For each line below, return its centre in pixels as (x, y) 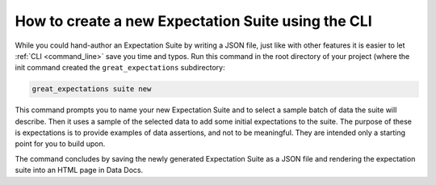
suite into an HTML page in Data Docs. (79, 170)
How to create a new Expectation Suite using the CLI (194, 21)
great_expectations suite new (92, 89)
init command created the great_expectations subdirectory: (120, 68)
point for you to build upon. (60, 144)
